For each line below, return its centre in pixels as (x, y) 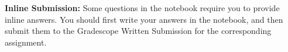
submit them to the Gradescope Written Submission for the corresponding (138, 31)
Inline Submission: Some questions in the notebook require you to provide (142, 8)
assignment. (26, 42)
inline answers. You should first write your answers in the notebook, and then (144, 19)
